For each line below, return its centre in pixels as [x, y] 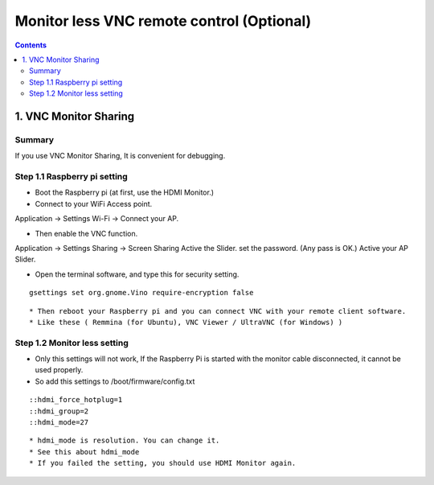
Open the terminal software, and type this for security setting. [137, 274]
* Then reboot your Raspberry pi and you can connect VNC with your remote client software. [218, 311]
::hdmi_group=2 [59, 411]
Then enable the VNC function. [86, 233]
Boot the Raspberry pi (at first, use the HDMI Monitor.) [125, 192]
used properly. [59, 370]
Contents [31, 45]
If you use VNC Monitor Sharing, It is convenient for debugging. [120, 156]
